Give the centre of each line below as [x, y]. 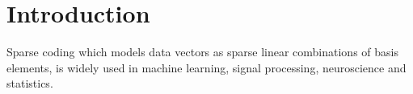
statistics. [30, 83]
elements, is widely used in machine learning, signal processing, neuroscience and [206, 67]
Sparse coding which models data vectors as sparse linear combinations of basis [202, 52]
